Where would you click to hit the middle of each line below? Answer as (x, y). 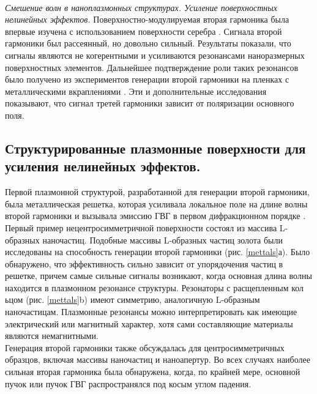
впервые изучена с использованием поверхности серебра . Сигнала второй (144, 31)
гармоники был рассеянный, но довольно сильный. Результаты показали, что (148, 43)
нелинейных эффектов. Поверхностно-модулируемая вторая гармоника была (147, 19)
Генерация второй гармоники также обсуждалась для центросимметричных (145, 347)
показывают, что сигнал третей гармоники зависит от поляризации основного (150, 103)
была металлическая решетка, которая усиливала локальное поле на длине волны (156, 203)
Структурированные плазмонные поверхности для (155, 148)
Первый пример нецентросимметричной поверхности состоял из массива (141, 227)
